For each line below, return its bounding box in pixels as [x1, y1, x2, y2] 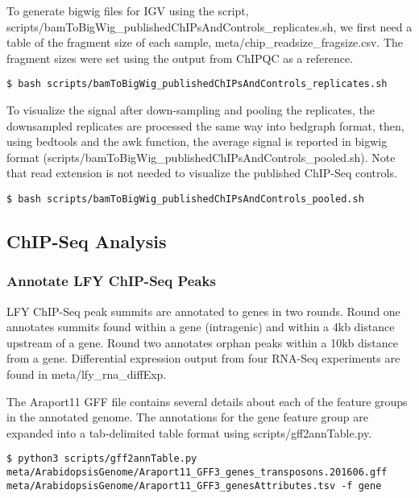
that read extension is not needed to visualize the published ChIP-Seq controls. [6, 164, 397, 181]
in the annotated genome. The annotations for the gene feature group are [6, 409, 369, 425]
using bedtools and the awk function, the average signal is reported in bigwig [6, 133, 388, 150]
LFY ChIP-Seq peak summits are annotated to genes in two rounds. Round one [6, 302, 400, 319]
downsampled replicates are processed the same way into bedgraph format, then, [6, 117, 404, 134]
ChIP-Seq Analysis [6, 229, 167, 254]
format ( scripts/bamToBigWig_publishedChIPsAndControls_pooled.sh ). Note [6, 148, 396, 165]
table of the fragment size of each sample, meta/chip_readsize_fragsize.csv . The [6, 34, 404, 51]
